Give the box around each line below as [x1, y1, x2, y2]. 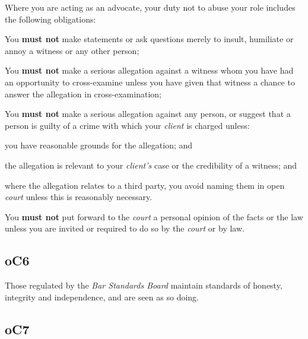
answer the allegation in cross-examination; [5, 87, 161, 100]
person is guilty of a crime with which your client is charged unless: [5, 119, 250, 131]
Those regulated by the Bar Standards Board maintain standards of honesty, [5, 279, 282, 292]
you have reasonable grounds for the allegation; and [5, 139, 193, 151]
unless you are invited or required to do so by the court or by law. [5, 222, 245, 235]
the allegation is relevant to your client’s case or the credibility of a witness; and [5, 159, 297, 171]
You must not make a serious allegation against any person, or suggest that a [5, 107, 291, 120]
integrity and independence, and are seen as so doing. [5, 290, 199, 303]
